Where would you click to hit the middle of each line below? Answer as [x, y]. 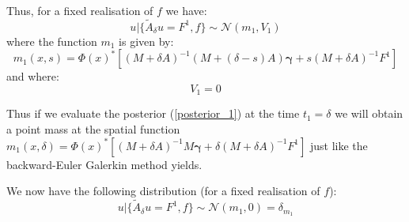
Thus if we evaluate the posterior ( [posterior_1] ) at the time [153, 113]
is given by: [146, 41]
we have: [186, 10]
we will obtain [369, 113]
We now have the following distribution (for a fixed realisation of [163, 191]
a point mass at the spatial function [93, 129]
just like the [339, 145]
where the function [52, 41]
